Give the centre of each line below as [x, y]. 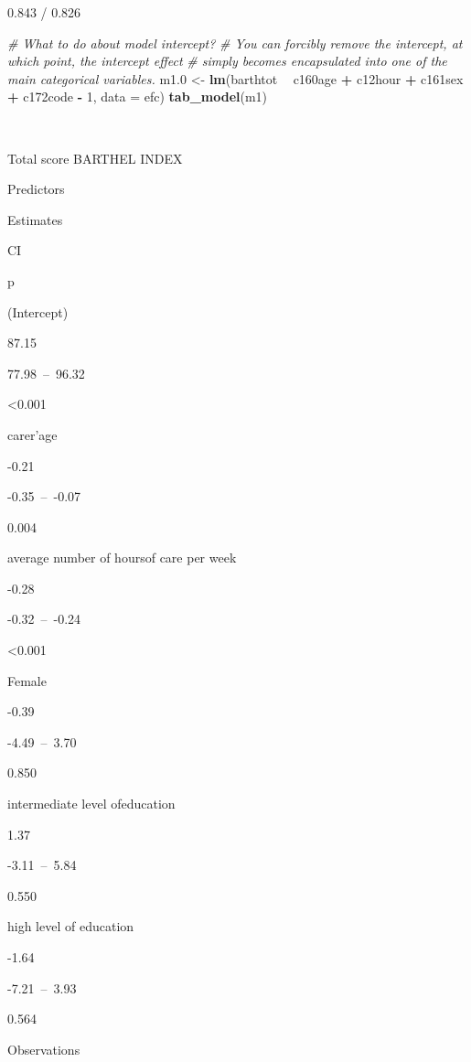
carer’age [32, 434]
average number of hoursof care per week [122, 558]
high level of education [71, 926]
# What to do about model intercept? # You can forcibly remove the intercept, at [235, 43]
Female [27, 680]
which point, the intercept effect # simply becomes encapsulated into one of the [227, 61]
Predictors [36, 189]
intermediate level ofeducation [91, 804]
